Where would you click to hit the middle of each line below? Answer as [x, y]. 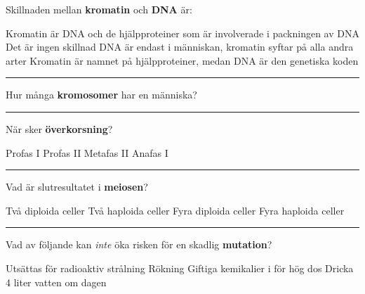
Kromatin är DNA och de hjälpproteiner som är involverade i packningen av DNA [182, 33]
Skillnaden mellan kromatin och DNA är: [99, 9]
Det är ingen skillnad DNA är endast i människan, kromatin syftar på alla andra [180, 47]
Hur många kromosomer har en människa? [101, 95]
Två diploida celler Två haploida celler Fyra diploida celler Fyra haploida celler [175, 210]
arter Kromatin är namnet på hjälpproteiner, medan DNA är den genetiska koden [182, 60]
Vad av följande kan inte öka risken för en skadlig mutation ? [139, 244]
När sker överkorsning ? [59, 128]
